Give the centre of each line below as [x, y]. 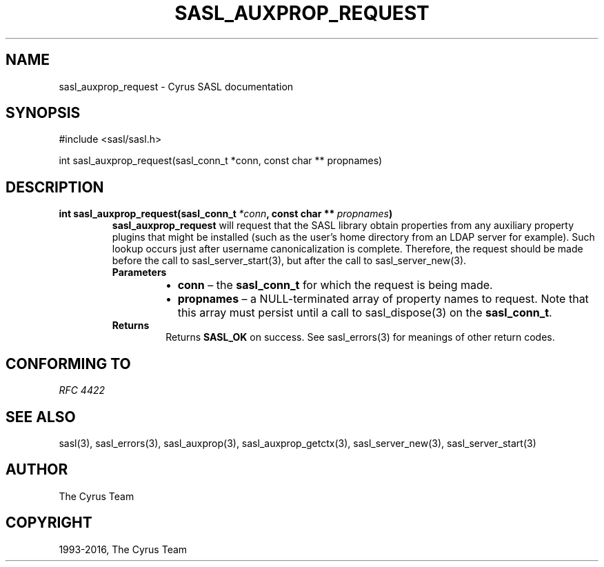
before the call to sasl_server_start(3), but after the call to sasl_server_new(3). [289, 261]
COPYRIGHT [49, 523]
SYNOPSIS [43, 113]
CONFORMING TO [68, 364]
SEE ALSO [41, 417]
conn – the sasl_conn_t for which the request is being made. [335, 285]
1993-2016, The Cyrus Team [123, 549]
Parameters [139, 272]
